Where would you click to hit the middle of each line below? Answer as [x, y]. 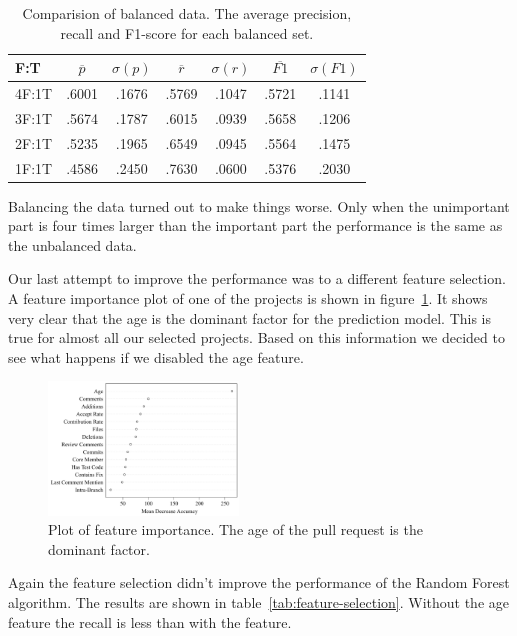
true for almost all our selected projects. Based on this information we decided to [256, 337]
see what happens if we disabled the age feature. [156, 356]
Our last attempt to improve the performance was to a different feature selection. [257, 278]
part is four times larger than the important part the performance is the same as [255, 225]
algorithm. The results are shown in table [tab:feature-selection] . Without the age [258, 601]
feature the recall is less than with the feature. [150, 621]
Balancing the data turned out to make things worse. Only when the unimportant [259, 205]
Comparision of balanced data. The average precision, [187, 13]
